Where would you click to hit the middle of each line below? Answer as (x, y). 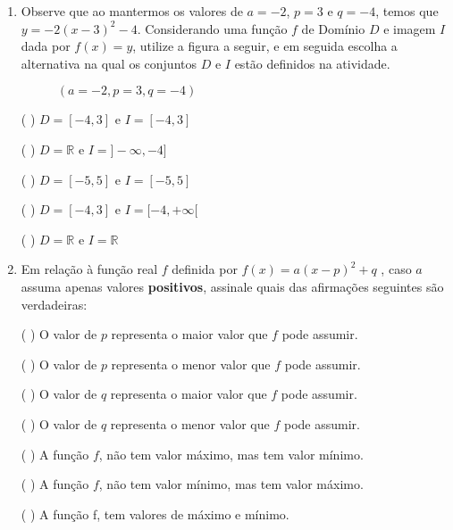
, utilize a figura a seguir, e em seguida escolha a (265, 46)
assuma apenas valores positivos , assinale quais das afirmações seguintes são (232, 286)
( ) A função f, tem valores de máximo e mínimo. (155, 513)
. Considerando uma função (212, 28)
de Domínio (333, 28)
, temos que (407, 11)
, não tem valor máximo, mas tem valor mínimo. (231, 454)
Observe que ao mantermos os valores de (132, 11)
